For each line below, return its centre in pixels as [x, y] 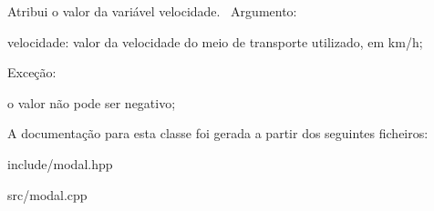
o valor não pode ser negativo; [92, 102]
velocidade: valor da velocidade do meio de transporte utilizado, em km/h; [215, 41]
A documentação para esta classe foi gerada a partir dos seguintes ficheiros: [218, 133]
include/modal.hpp [60, 163]
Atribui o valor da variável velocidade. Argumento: [152, 11]
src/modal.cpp [47, 194]
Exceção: [32, 72]
